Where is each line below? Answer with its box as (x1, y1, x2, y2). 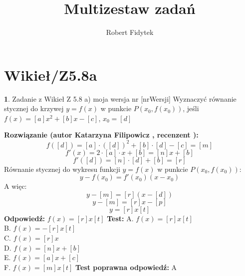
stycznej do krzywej (4, 103, 64, 114)
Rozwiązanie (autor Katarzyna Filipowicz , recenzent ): (4, 130, 199, 140)
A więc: (4, 181, 27, 191)
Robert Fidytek (106, 27, 154, 37)
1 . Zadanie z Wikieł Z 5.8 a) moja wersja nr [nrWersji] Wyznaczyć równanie (4, 93, 237, 104)
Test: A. (107, 213, 134, 223)
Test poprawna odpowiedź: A (75, 262, 177, 272)
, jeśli (183, 103, 199, 114)
